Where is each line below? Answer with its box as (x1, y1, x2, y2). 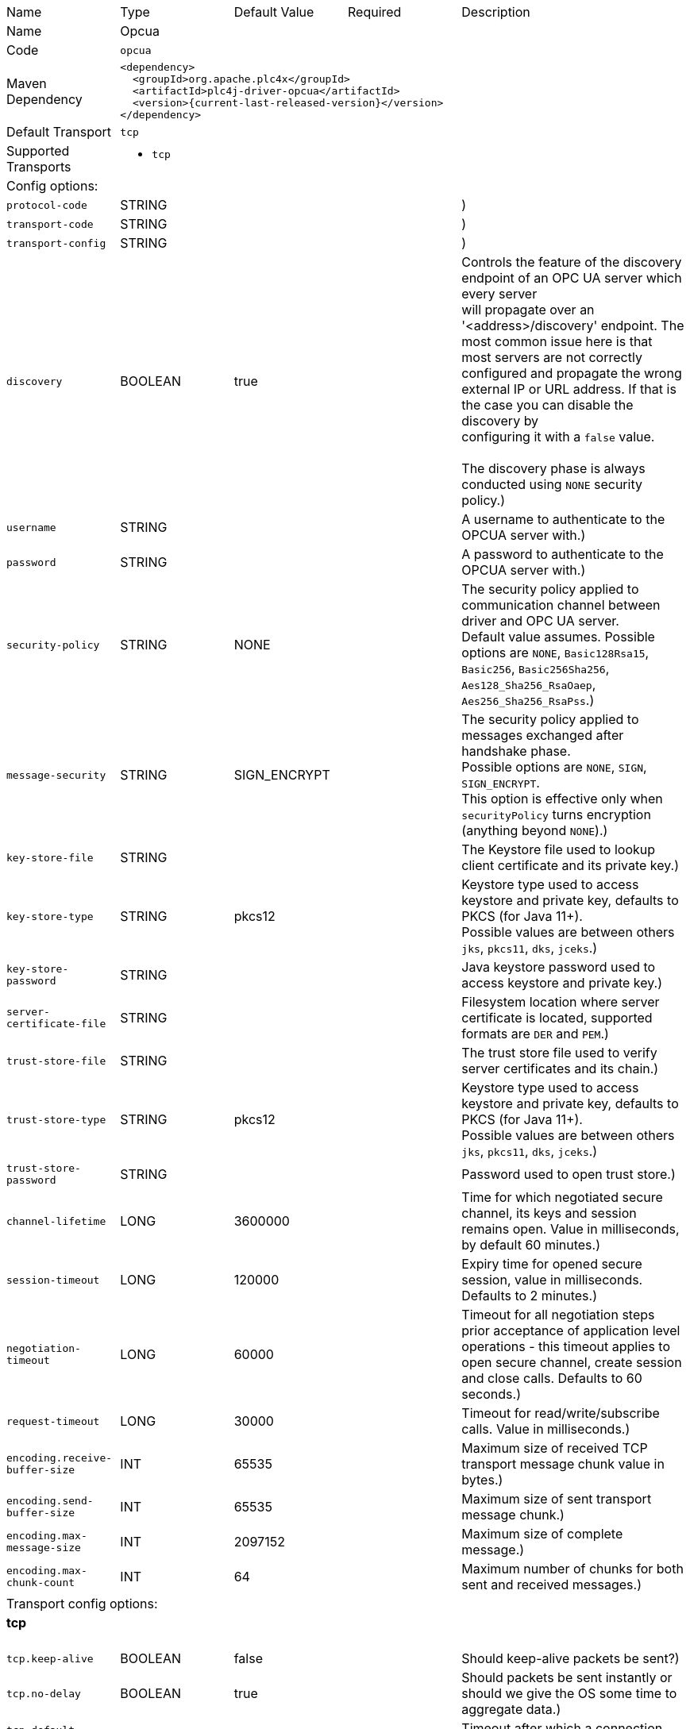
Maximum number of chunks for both (461, 1561, 684, 1577)
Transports (6, 159, 71, 175)
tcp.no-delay (6, 1687, 81, 1700)
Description (461, 4, 530, 20)
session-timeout (6, 1273, 100, 1286)
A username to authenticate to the (461, 511, 665, 527)
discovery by (461, 413, 539, 429)
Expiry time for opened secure (461, 1256, 642, 1272)
